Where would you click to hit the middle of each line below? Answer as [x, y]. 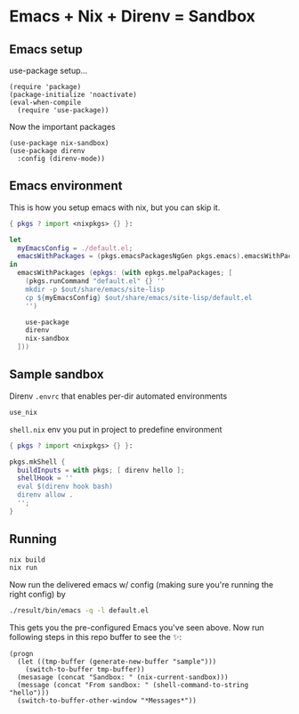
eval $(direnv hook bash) [65, 487]
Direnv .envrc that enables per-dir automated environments [118, 396]
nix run [24, 568]
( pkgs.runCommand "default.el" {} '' [95, 281]
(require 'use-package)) [63, 110]
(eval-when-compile [45, 102]
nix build [28, 560]
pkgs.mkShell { [37, 462]
